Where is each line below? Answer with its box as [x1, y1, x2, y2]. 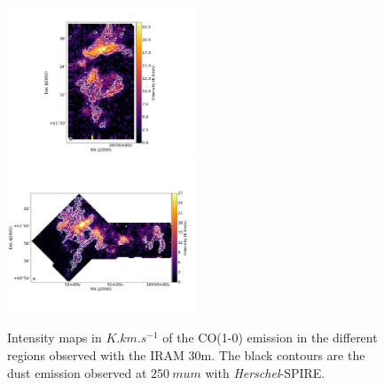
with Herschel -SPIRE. [205, 363, 325, 381]
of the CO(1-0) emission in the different [162, 328, 378, 347]
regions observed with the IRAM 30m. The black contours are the [7, 345, 365, 364]
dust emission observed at [7, 363, 147, 381]
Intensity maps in [7, 328, 102, 347]
